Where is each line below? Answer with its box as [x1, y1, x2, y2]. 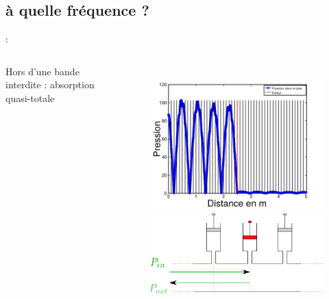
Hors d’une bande [5, 64, 80, 78]
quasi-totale [5, 90, 55, 105]
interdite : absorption [5, 77, 95, 92]
